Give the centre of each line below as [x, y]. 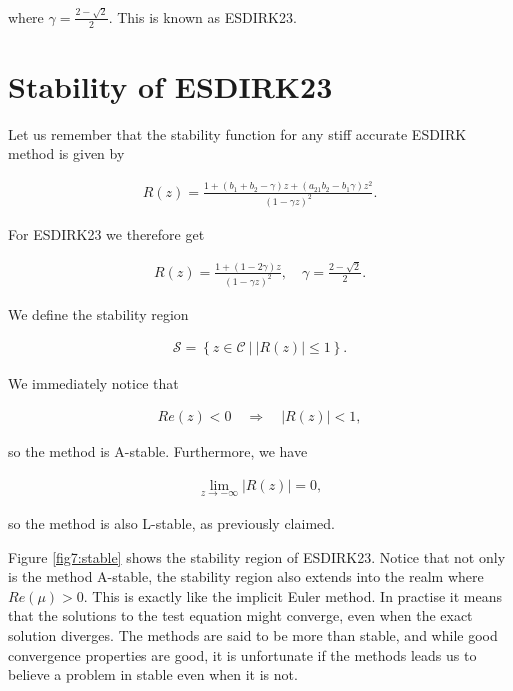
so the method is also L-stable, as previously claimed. [171, 522]
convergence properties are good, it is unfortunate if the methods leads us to [242, 654]
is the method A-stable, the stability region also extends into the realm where [246, 576]
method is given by [66, 153]
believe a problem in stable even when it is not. [153, 674]
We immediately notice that [93, 382]
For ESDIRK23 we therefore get [106, 233]
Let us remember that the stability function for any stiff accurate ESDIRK [237, 133]
